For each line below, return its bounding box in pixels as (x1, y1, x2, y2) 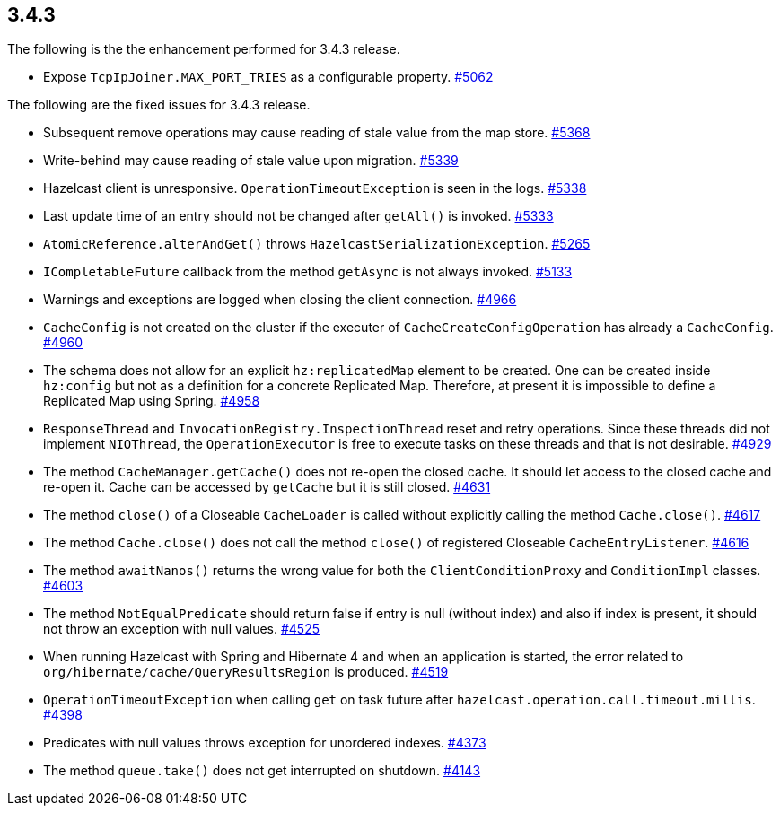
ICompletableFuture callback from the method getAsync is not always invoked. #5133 (43, 264, 573, 280)
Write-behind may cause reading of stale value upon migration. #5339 (43, 153, 459, 169)
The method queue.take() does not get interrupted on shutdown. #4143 (43, 763, 481, 779)
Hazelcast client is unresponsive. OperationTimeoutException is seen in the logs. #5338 (43, 180, 587, 197)
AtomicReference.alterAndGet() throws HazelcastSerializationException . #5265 (43, 236, 591, 252)
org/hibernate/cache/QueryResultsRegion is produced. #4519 (43, 664, 449, 680)
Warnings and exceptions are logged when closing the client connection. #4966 (43, 292, 517, 308)
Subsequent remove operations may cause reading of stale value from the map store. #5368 (43, 125, 591, 141)
